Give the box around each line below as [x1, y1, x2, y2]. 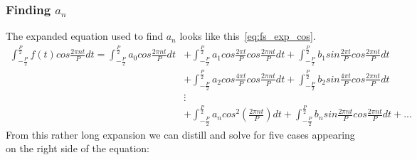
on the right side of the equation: [6, 141, 149, 156]
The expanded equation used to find [6, 28, 163, 43]
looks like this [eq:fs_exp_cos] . [179, 28, 316, 43]
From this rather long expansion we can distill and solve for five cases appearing [6, 127, 355, 142]
